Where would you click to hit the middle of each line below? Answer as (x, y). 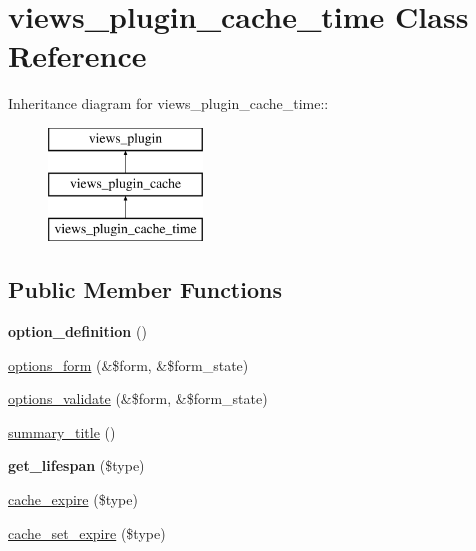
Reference (77, 55)
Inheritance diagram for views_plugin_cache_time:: (168, 103)
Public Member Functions (145, 289)
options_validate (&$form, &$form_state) (138, 398)
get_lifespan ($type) (76, 465)
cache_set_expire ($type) (87, 532)
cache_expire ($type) (73, 499)
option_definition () (77, 331)
